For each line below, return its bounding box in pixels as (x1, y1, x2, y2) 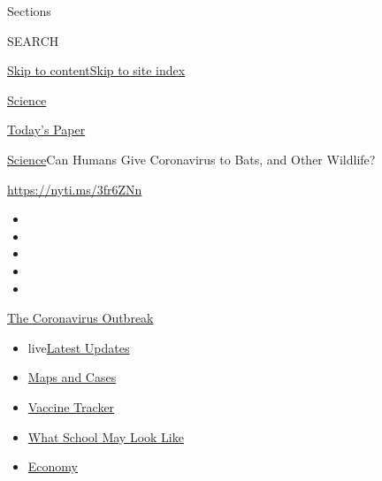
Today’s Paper (7, 120, 86, 139)
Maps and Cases (27, 368, 117, 386)
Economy (27, 457, 78, 476)
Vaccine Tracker (27, 397, 115, 416)
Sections (7, 2, 51, 19)
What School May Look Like (27, 427, 184, 446)
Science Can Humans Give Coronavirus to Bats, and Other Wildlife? (7, 149, 376, 168)
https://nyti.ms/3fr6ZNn (7, 179, 142, 198)
